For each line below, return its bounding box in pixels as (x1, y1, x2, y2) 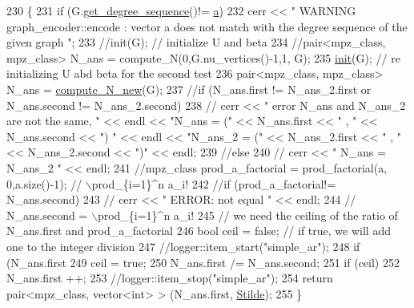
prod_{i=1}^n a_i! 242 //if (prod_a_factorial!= (91, 175, 336, 192)
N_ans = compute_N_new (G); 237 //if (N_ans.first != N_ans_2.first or (6, 80, 372, 97)
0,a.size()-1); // (6, 175, 82, 192)
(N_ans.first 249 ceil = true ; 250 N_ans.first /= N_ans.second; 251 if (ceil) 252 (6, 253, 400, 270)
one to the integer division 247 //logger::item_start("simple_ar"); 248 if (6, 237, 360, 254)
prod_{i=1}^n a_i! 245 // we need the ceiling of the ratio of (97, 206, 398, 223)
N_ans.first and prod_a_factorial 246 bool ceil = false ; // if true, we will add (6, 222, 391, 239)
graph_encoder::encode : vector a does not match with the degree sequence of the (6, 18, 408, 34)
